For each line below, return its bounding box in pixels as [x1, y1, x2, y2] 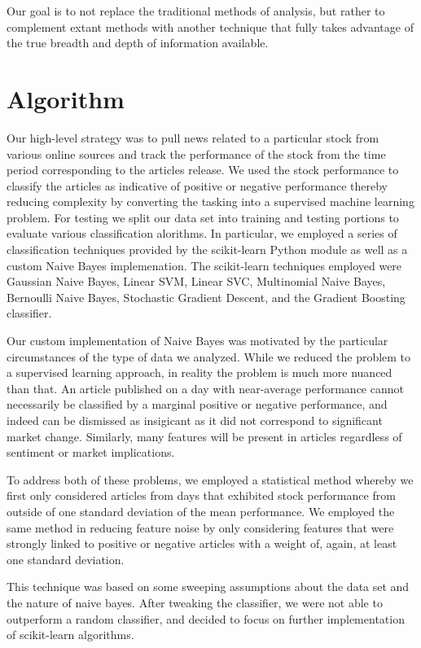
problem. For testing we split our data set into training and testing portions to [7, 208, 399, 225]
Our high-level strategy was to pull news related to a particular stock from [7, 129, 379, 146]
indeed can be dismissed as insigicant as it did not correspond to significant [7, 412, 383, 428]
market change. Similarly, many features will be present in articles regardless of [7, 427, 402, 444]
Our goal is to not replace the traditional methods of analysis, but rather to [7, 2, 385, 19]
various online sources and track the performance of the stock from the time [7, 145, 386, 162]
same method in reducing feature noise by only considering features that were [7, 519, 394, 536]
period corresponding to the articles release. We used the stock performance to [7, 161, 399, 178]
